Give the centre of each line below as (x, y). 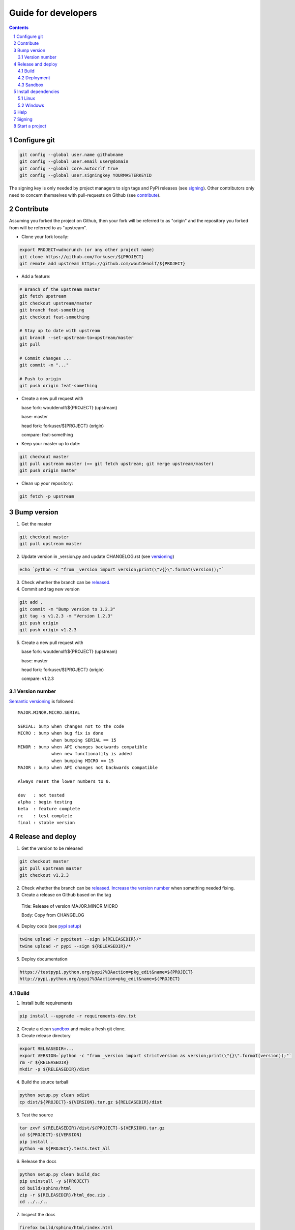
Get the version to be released (52, 848)
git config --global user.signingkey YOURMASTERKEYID (86, 175)
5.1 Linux (27, 98)
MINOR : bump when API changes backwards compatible (83, 747)
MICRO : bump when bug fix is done (61, 733)
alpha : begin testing (45, 802)
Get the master (36, 523)
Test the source (37, 1115)
